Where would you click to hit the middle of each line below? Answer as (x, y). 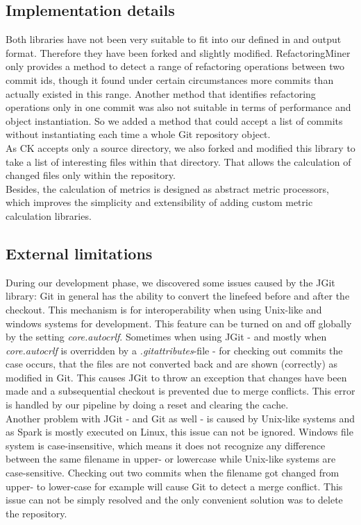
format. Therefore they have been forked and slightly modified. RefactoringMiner (178, 52)
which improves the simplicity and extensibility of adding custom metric (159, 202)
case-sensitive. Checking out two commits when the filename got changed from (173, 473)
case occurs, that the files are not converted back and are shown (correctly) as (172, 364)
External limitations (79, 253)
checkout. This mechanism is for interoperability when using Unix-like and (164, 309)
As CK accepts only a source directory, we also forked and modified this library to (180, 147)
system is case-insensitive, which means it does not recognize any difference (166, 445)
